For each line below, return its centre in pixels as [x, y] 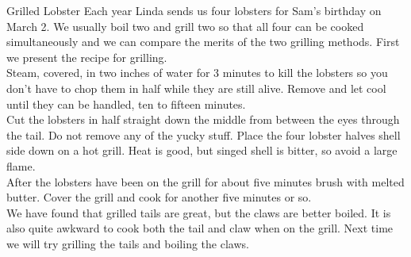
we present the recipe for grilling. [87, 57]
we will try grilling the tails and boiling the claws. [128, 243]
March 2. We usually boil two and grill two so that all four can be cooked [185, 26]
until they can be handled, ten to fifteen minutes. [126, 104]
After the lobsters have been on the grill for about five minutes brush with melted [205, 181]
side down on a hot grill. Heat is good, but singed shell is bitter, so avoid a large [202, 150]
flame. [21, 165]
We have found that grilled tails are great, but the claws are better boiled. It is [199, 212]
